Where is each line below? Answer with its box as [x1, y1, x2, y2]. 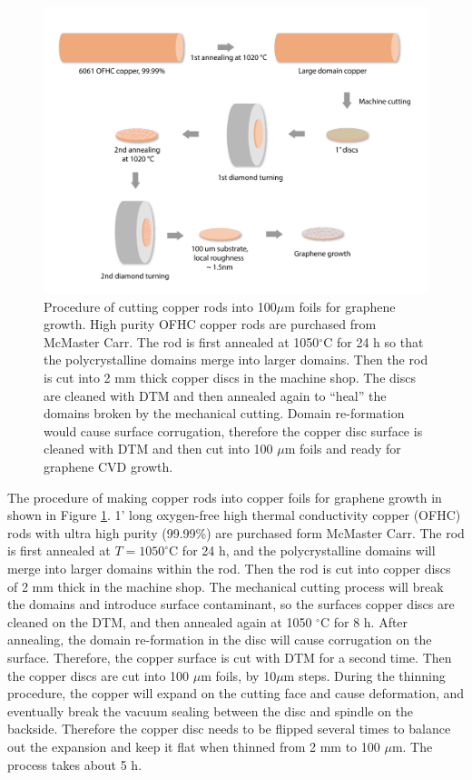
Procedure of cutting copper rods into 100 [44, 296, 277, 315]
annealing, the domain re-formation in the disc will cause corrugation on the [7, 630, 432, 649]
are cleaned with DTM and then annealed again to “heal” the [44, 385, 387, 405]
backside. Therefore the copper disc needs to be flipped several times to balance [7, 719, 451, 738]
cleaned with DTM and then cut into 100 [44, 439, 273, 458]
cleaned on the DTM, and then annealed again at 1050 [7, 612, 312, 631]
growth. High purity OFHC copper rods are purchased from [44, 315, 377, 334]
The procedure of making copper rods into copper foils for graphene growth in [7, 487, 442, 506]
